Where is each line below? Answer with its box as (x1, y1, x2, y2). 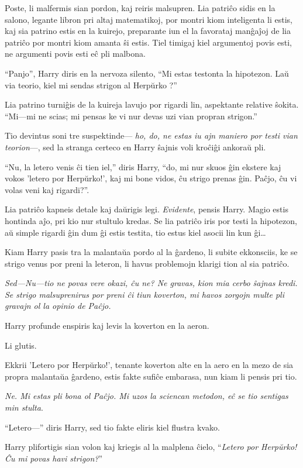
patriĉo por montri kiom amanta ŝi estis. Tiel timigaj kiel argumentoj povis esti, (5, 36, 292, 48)
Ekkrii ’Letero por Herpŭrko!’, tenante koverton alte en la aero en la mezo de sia (5, 359, 294, 371)
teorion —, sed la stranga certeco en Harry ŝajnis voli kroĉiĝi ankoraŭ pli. (5, 140, 266, 153)
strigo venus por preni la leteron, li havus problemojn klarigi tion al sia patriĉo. (5, 257, 290, 269)
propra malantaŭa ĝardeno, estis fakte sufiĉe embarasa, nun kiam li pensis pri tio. (5, 370, 297, 382)
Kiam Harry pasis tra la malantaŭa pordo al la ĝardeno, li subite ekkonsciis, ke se (5, 246, 298, 258)
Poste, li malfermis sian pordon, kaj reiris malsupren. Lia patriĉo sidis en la (5, 2, 276, 13)
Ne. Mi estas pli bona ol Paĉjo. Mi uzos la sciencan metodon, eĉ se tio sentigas (5, 390, 288, 402)
